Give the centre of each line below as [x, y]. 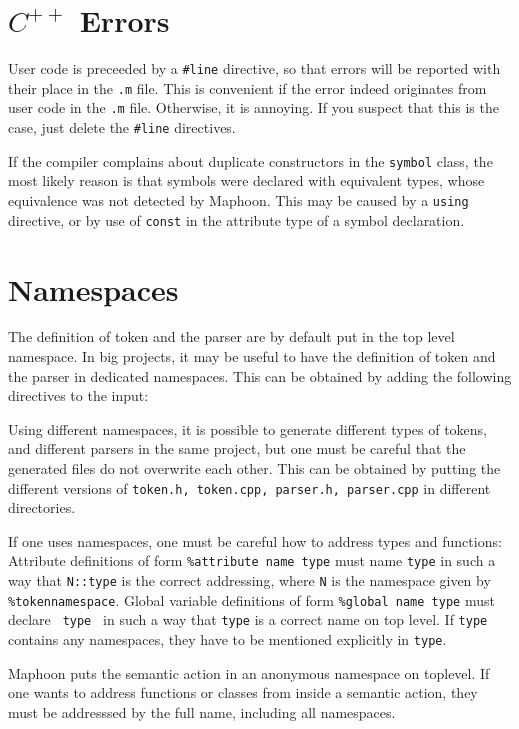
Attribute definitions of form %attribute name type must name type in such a [252, 560]
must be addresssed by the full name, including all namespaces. [202, 711]
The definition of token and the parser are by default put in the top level [231, 336]
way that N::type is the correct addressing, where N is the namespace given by [249, 580]
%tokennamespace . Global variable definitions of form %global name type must [251, 599]
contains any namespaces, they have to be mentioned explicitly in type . [227, 639]
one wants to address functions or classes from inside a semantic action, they [243, 692]
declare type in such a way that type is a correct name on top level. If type [248, 619]
